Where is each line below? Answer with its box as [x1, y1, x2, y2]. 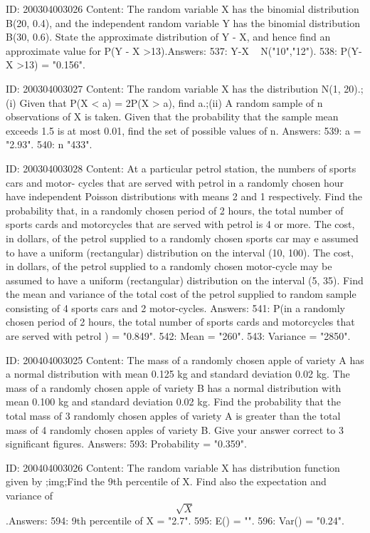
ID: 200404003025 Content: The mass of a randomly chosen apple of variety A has [6, 352, 364, 367]
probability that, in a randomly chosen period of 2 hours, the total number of [6, 202, 344, 217]
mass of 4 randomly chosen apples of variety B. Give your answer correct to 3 [6, 422, 344, 437]
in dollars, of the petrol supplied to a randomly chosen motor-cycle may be [6, 259, 332, 274]
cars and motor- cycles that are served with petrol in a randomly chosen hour [6, 175, 344, 190]
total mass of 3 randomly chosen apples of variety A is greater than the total [6, 408, 341, 423]
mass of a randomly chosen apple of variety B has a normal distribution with [6, 380, 342, 395]
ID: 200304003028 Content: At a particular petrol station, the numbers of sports [6, 160, 356, 175]
